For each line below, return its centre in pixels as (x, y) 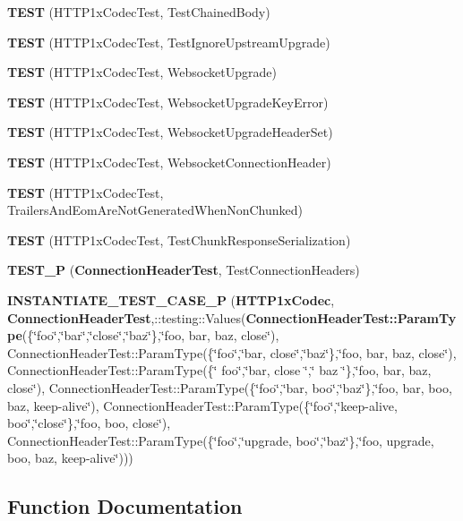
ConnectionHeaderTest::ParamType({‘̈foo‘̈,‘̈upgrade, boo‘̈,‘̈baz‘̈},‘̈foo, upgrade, (221, 440)
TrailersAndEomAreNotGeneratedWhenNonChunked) (155, 210)
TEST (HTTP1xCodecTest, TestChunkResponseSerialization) (179, 239)
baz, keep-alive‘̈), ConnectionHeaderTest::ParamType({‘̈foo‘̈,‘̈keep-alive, (202, 405)
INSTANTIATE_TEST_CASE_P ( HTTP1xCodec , (171, 299)
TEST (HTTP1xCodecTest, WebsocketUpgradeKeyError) (168, 102)
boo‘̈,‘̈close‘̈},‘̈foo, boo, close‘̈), (89, 423)
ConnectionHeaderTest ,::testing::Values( (127, 317)
